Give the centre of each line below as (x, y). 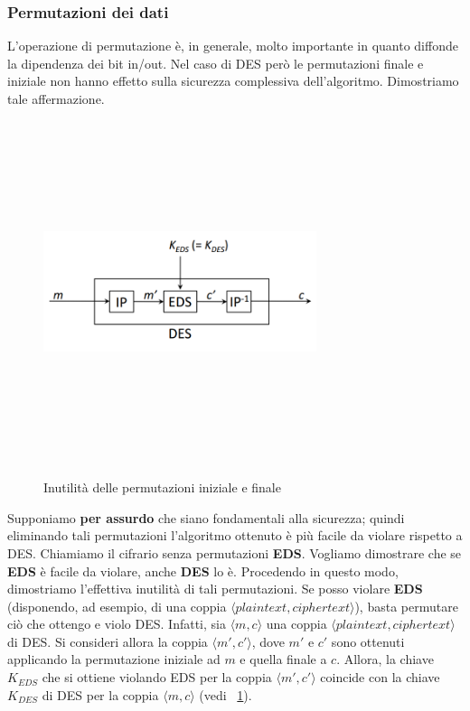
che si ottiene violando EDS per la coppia (157, 677)
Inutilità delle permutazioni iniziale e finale (162, 487)
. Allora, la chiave (385, 659)
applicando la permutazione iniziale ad (114, 659)
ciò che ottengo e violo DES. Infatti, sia (117, 624)
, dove (268, 641)
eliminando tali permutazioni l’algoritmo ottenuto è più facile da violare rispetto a (235, 535)
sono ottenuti (368, 641)
